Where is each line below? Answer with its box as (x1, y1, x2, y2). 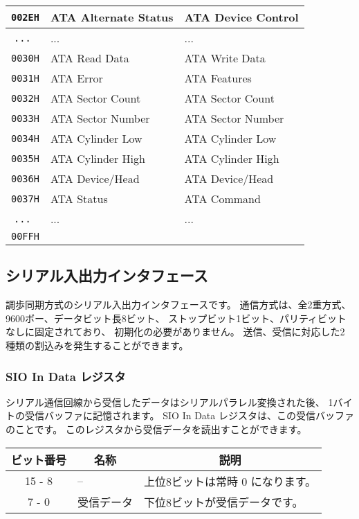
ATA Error (50, 70, 103, 86)
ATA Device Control (184, 9, 299, 25)
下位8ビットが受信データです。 (144, 493, 304, 510)
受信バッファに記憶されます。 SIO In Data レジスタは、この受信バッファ (24, 408, 354, 423)
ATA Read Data (50, 50, 129, 66)
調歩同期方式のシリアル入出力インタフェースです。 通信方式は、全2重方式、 (6, 297, 351, 312)
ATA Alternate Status (50, 9, 174, 25)
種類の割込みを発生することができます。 (6, 337, 189, 352)
